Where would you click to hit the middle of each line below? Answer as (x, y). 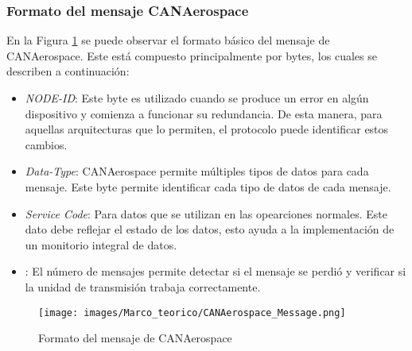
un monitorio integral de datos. (101, 244)
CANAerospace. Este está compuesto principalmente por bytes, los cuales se (192, 55)
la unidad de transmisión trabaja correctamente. (143, 286)
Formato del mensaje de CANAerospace (135, 338)
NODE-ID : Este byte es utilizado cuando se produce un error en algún (197, 98)
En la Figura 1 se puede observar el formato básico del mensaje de (168, 40)
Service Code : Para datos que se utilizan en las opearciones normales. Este (206, 213)
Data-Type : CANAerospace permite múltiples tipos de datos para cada (197, 171)
